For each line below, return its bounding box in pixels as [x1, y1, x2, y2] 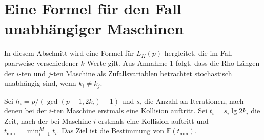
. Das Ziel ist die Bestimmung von [57, 125, 165, 136]
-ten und [19, 67, 46, 78]
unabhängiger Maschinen [4, 18, 184, 39]
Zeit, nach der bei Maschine [4, 115, 91, 126]
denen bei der [4, 105, 47, 116]
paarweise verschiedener [4, 57, 78, 68]
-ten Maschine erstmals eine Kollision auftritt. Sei [51, 105, 208, 116]
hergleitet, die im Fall [164, 48, 232, 58]
